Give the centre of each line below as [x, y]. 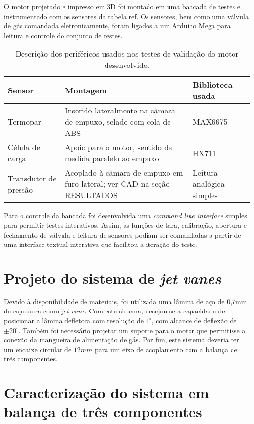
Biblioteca [212, 85]
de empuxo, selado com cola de [118, 122]
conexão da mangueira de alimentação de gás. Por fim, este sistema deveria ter [122, 340]
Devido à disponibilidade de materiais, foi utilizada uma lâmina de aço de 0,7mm [126, 301]
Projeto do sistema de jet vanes [113, 278]
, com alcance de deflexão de [194, 321]
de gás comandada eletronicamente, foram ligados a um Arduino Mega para [117, 26]
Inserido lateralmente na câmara [120, 111]
